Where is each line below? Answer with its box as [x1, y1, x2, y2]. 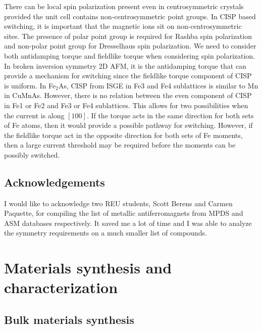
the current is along [4, 110, 65, 120]
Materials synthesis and [4, 257, 172, 278]
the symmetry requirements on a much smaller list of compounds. [4, 227, 207, 238]
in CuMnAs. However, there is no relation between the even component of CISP [4, 90, 252, 101]
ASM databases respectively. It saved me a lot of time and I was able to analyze [4, 217, 252, 228]
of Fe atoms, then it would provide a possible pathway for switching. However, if [4, 120, 253, 130]
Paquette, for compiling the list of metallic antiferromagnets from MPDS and [4, 208, 243, 218]
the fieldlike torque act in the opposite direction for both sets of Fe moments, [4, 129, 243, 140]
